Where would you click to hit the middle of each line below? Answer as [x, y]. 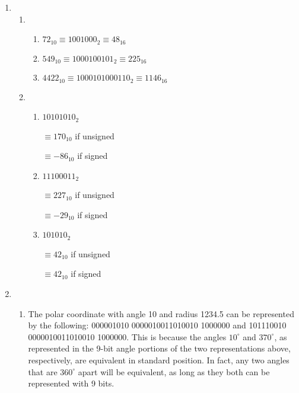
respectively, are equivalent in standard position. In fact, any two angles [159, 360]
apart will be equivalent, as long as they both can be [174, 371]
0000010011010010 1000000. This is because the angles [127, 336]
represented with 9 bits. [71, 383]
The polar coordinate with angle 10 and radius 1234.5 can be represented [161, 313]
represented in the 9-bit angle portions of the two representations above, [159, 348]
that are [43, 371]
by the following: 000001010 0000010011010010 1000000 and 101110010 [157, 325]
